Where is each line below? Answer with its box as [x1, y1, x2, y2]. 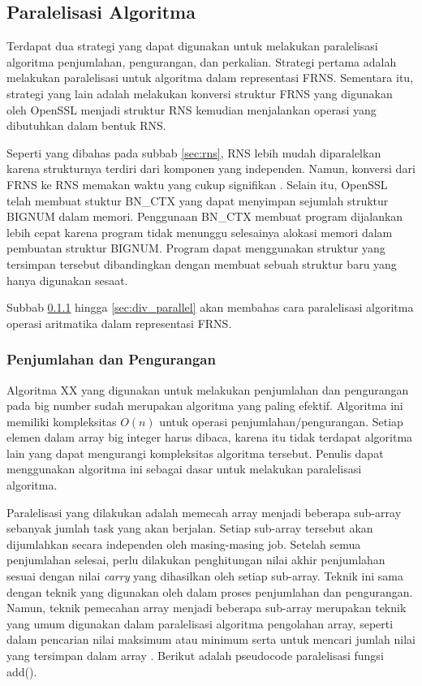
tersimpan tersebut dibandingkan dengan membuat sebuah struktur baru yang [6, 255, 397, 272]
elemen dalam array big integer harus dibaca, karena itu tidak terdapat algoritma [6, 429, 413, 446]
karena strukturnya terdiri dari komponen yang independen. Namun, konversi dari [6, 160, 416, 177]
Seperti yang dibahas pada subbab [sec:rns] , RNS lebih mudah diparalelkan [6, 144, 381, 161]
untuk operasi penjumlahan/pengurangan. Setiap [159, 412, 403, 429]
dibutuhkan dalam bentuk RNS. [6, 117, 166, 134]
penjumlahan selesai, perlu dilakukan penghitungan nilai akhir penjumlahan [6, 551, 385, 568]
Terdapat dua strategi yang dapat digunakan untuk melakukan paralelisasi [6, 37, 378, 54]
